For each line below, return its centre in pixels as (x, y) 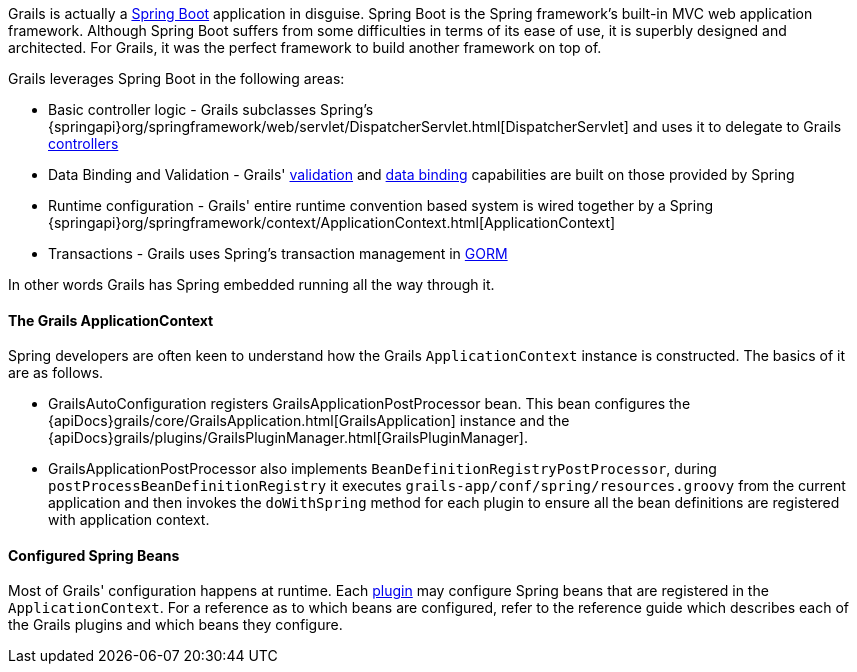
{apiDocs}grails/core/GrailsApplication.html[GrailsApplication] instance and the (309, 421)
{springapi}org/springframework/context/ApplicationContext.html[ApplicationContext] (332, 222)
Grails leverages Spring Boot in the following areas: (176, 78)
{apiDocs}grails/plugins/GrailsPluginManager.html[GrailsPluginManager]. (288, 438)
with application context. (129, 520)
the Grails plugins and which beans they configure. (175, 625)
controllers (83, 143)
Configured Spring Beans (94, 555)
